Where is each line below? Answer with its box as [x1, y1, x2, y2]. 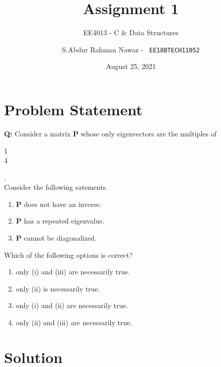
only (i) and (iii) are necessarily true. [16, 266, 130, 277]
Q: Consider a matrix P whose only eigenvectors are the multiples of [4, 128, 216, 138]
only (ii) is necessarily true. [16, 283, 100, 293]
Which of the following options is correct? [4, 249, 133, 260]
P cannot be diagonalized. [16, 233, 97, 243]
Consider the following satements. [4, 182, 108, 192]
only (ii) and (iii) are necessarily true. [16, 317, 132, 328]
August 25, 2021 [106, 61, 156, 71]
